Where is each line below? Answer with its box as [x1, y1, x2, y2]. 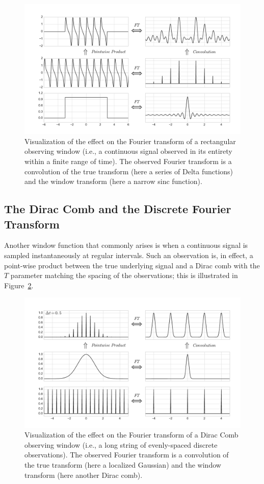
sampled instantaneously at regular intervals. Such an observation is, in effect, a [4, 249, 253, 260]
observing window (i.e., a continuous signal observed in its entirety [24, 146, 232, 156]
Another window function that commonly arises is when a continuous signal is [4, 240, 248, 250]
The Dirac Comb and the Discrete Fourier [4, 201, 231, 217]
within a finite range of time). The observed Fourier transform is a [24, 156, 232, 167]
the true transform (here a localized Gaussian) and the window [24, 459, 221, 470]
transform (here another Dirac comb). [24, 469, 143, 480]
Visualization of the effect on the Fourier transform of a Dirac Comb [24, 429, 239, 440]
